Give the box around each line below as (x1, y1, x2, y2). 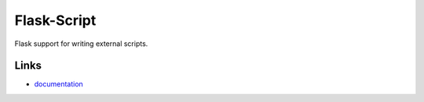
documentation (34, 79, 84, 89)
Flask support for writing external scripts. (14, 39, 148, 48)
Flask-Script (14, 12, 97, 29)
